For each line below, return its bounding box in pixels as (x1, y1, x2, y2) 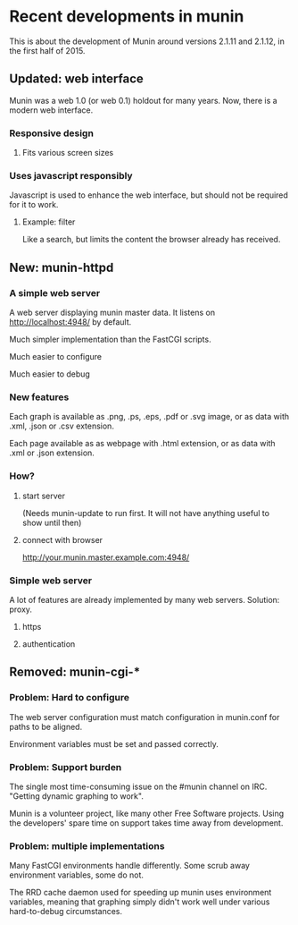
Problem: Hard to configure (9, 692, 130, 704)
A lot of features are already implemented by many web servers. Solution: (9, 594, 280, 605)
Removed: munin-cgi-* (9, 665, 141, 680)
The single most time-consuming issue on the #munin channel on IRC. (9, 781, 268, 792)
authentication (21, 638, 76, 649)
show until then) (21, 517, 82, 528)
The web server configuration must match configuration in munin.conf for (9, 711, 280, 722)
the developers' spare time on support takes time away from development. (9, 817, 284, 828)
